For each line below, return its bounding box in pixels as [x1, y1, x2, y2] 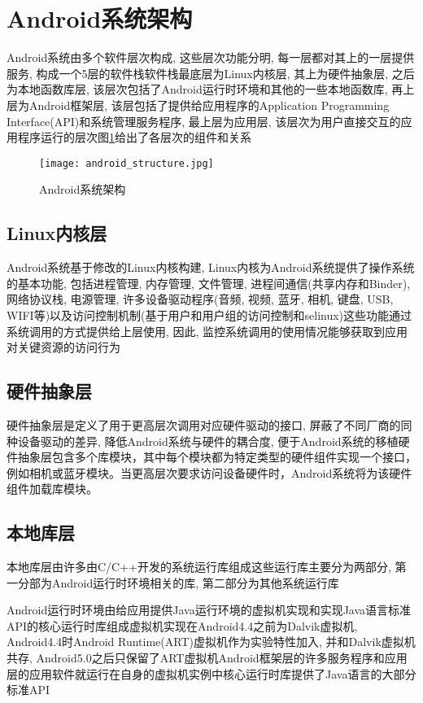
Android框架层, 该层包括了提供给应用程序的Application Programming [28, 96, 390, 113]
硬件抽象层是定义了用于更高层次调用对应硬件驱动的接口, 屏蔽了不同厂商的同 [7, 416, 412, 433]
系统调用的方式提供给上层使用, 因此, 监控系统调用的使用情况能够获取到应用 [7, 322, 408, 339]
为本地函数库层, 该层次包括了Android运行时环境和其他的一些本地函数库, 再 [7, 81, 403, 98]
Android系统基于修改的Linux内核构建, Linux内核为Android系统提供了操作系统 [7, 259, 415, 276]
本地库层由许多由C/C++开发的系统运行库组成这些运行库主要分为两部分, [7, 558, 391, 575]
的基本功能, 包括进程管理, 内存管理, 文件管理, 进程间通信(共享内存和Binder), [7, 274, 411, 291]
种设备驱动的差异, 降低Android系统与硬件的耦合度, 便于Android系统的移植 [7, 432, 399, 449]
